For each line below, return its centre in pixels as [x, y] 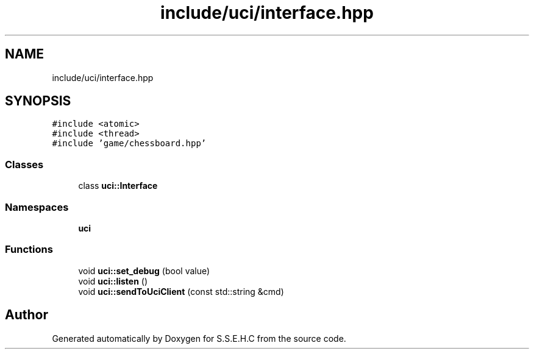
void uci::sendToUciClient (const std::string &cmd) [181, 291]
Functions [29, 250]
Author [27, 315]
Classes [24, 164]
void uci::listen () [113, 281]
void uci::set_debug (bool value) [144, 271]
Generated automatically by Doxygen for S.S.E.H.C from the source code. [199, 338]
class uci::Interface [118, 186]
